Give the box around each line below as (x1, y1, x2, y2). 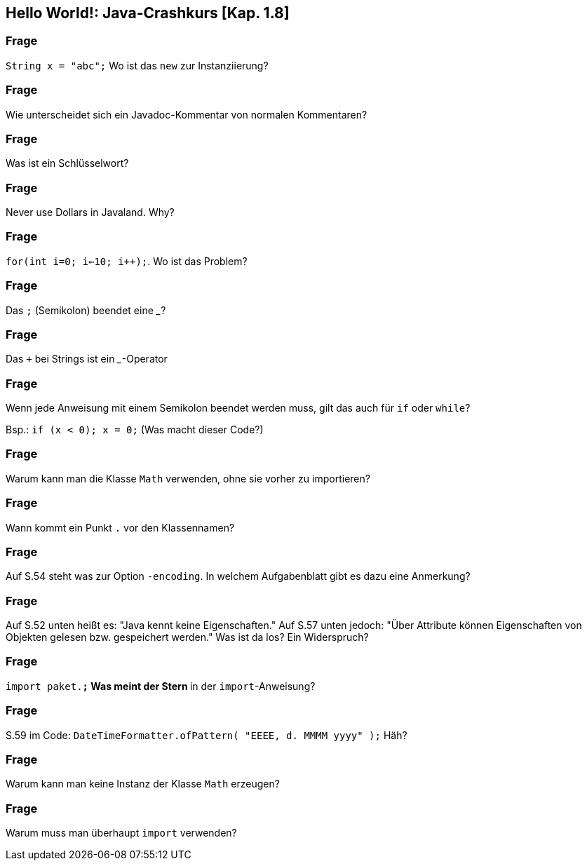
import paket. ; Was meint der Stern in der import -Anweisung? (6, 679, 316, 692)
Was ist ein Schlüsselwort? (6, 157, 129, 170)
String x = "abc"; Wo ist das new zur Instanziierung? (6, 59, 269, 72)
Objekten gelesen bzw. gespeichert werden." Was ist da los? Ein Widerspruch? (6, 631, 369, 644)
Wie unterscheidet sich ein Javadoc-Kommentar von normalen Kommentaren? (6, 108, 367, 121)
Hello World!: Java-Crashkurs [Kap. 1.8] (6, 4, 290, 22)
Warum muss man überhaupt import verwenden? (6, 827, 237, 839)
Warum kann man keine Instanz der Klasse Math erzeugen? (6, 778, 280, 790)
